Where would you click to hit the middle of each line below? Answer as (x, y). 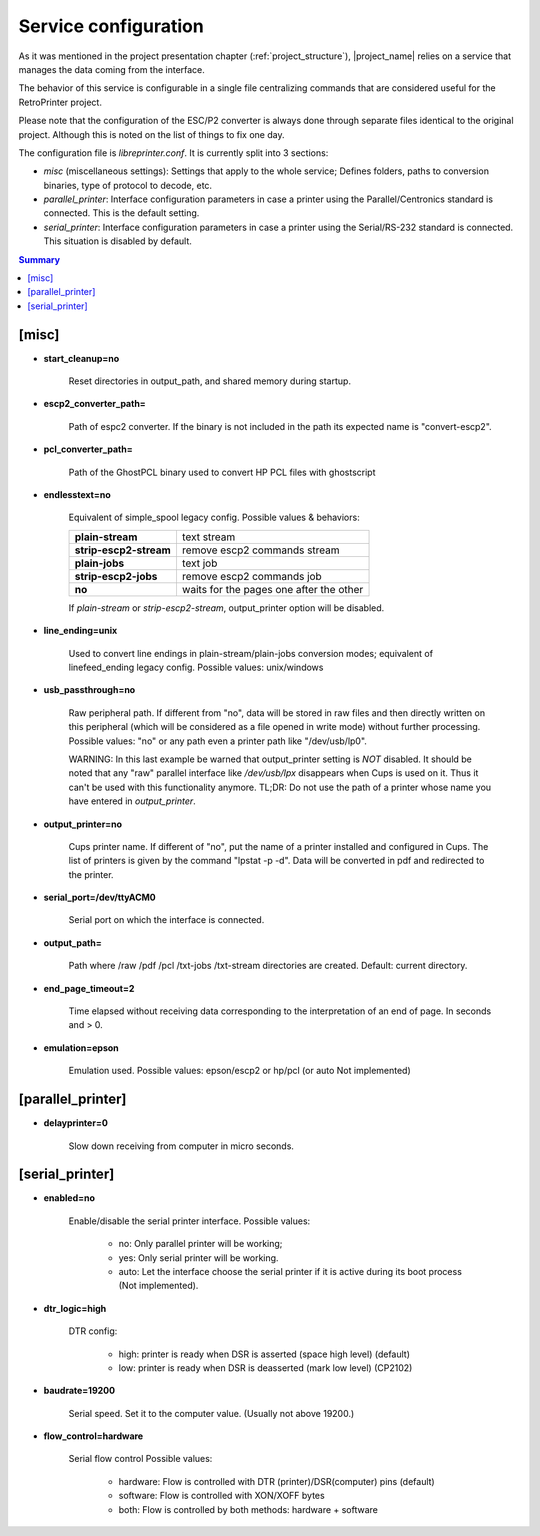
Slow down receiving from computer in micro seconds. (181, 1146)
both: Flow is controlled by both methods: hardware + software (248, 1509)
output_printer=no (83, 824)
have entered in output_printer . (132, 801)
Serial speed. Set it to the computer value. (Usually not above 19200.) (211, 1413)
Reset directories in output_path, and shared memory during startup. (210, 381)
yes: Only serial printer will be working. (198, 1257)
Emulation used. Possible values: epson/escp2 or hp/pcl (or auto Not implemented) (240, 1071)
